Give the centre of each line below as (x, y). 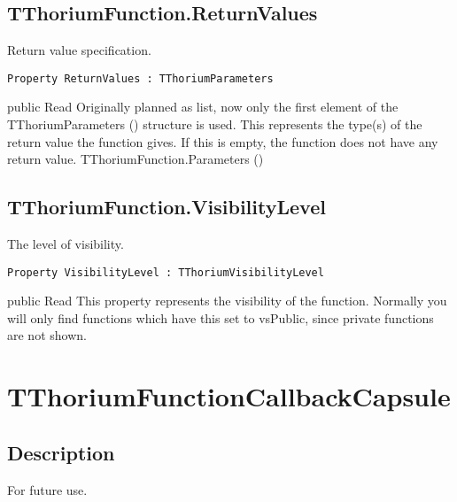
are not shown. (47, 335)
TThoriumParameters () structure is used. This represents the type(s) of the (215, 124)
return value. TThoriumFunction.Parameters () (136, 159)
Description (61, 452)
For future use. (47, 489)
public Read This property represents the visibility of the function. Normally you (227, 301)
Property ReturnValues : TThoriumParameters (140, 78)
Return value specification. (79, 50)
